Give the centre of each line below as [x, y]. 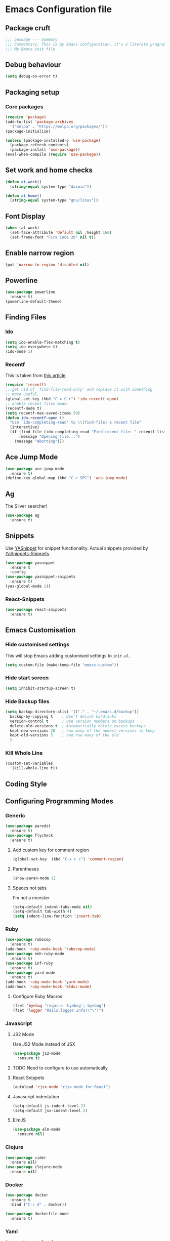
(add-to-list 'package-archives [39, 122]
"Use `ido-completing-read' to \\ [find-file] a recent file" [76, 423]
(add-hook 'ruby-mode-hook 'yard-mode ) [47, 982]
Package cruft [28, 28]
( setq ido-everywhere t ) [31, 347]
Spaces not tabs [30, 888]
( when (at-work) [22, 228]
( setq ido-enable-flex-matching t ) [43, 342]
